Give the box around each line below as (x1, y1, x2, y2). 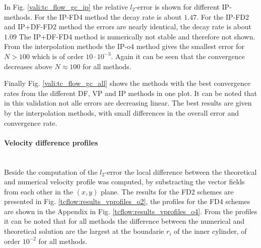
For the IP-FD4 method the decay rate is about (34, 11, 182, 22)
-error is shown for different (135, 2, 220, 12)
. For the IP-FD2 (197, 11, 249, 22)
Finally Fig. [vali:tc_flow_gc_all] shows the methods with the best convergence (4, 78, 251, 88)
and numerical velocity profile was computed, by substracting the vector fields (4, 176, 245, 187)
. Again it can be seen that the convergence (111, 51, 245, 61)
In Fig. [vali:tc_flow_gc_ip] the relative (4, 2, 128, 12)
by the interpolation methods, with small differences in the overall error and (4, 107, 239, 118)
